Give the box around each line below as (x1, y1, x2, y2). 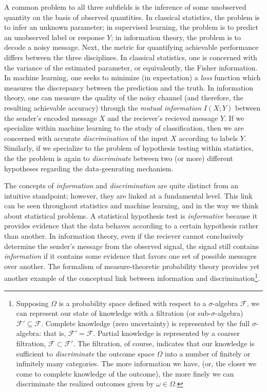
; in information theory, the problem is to (111, 31, 241, 42)
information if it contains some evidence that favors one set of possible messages (4, 251, 257, 261)
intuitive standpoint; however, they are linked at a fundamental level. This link (4, 190, 253, 201)
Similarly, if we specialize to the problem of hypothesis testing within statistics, (4, 142, 254, 153)
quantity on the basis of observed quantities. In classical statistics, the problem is (4, 11, 260, 22)
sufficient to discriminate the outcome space (16, 348, 155, 359)
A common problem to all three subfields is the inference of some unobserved (4, 2, 246, 12)
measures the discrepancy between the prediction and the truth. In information (4, 82, 254, 93)
